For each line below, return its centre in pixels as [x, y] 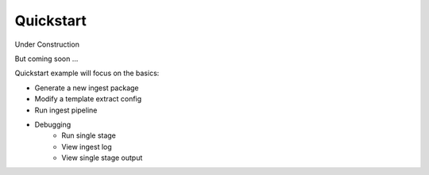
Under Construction [47, 44]
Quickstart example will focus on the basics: [87, 73]
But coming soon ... [46, 59]
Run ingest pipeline [66, 110]
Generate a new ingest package [87, 88]
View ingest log [87, 146]
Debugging [53, 124]
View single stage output [102, 158]
